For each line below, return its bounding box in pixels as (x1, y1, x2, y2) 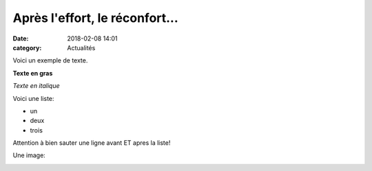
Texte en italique (12, 82, 60, 90)
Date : (12, 34, 29, 43)
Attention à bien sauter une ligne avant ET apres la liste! (12, 139, 171, 147)
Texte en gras (12, 69, 53, 77)
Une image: (12, 151, 46, 159)
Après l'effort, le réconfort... (12, 10, 178, 25)
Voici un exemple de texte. (12, 56, 88, 65)
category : (12, 43, 42, 52)
